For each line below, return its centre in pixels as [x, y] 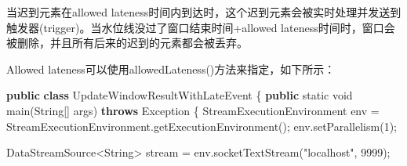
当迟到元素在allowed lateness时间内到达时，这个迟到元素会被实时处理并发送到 [204, 12]
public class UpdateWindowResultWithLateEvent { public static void [180, 95]
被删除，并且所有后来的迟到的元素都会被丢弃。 [127, 43]
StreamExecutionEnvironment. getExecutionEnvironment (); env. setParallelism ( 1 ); [202, 126]
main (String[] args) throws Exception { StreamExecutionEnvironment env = [193, 110]
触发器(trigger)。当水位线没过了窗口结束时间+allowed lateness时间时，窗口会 [201, 27]
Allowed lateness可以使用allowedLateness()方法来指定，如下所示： [171, 69]
